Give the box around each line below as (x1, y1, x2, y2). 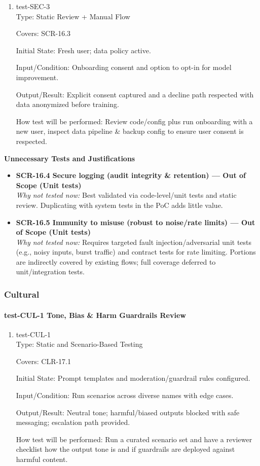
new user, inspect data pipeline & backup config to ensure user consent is (16, 126, 244, 136)
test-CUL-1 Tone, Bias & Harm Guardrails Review (4, 309, 186, 320)
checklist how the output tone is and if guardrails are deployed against (16, 444, 235, 454)
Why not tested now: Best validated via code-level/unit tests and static (16, 190, 237, 200)
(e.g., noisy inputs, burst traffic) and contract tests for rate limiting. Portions (16, 246, 256, 257)
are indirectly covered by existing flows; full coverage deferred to (16, 256, 216, 267)
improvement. (16, 71, 59, 82)
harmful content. (16, 454, 68, 464)
